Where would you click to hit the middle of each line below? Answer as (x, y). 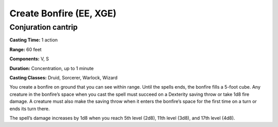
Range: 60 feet (25, 49)
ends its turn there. (30, 109)
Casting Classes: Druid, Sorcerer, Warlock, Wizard (64, 77)
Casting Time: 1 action (34, 40)
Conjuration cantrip (44, 27)
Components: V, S (29, 59)
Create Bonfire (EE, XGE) (63, 13)
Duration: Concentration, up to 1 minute (51, 68)
